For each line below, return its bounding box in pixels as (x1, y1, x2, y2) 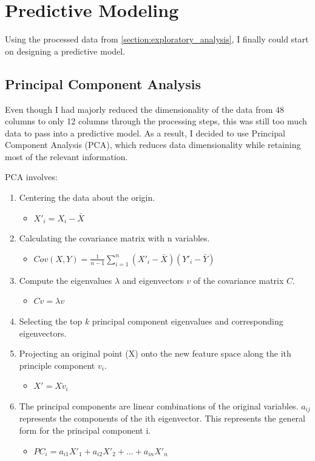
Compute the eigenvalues (19, 274, 112, 286)
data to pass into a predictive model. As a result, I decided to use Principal (5, 126, 285, 139)
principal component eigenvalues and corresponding (92, 315, 283, 328)
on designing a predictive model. (5, 44, 126, 57)
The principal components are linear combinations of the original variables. (19, 400, 299, 412)
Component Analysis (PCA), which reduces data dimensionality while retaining (5, 138, 301, 151)
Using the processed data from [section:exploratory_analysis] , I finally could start (5, 33, 309, 45)
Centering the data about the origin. (19, 191, 155, 204)
